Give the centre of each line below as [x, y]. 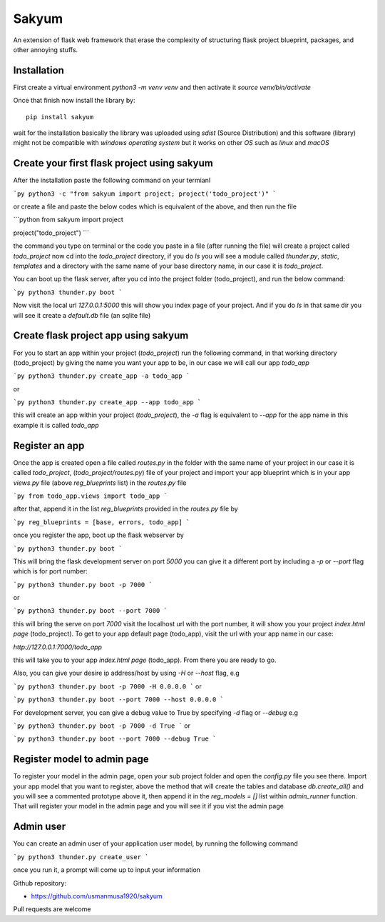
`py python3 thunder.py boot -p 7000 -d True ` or [102, 726]
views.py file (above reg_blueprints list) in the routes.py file [100, 483]
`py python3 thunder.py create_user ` [81, 857]
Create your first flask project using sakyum [113, 163]
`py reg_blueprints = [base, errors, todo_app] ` [102, 522]
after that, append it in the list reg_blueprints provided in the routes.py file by [125, 509]
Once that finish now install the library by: [74, 101]
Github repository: [40, 883]
